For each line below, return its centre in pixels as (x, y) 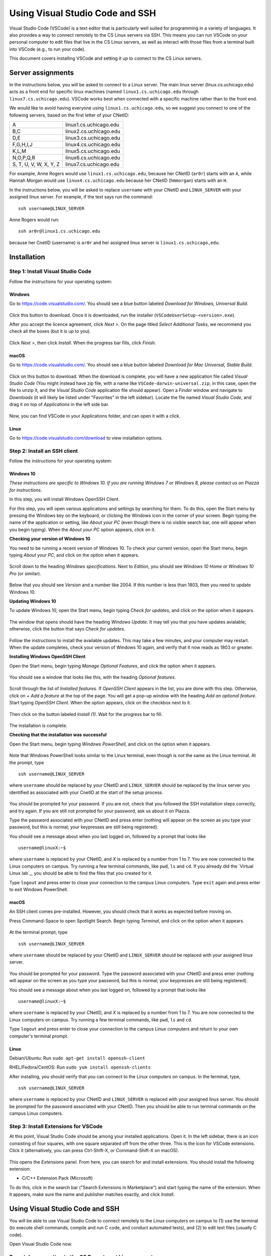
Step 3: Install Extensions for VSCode (56, 1126)
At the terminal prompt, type (38, 932)
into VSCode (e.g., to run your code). (47, 49)
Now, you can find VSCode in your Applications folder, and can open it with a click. (95, 416)
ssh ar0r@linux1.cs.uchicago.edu (59, 231)
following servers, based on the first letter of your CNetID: (69, 115)
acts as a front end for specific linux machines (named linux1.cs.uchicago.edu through (104, 92)
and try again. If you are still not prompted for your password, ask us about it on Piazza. (100, 811)
